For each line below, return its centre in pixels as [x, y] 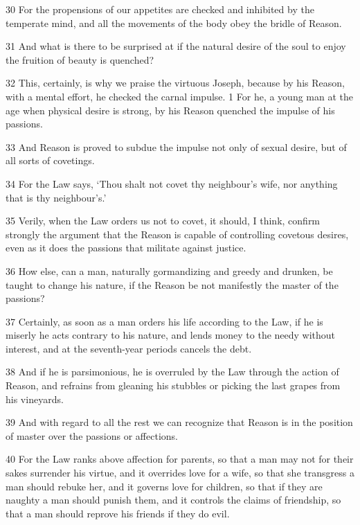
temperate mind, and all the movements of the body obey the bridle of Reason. [174, 23]
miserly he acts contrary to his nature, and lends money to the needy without [171, 335]
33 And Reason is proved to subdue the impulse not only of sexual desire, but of [176, 146]
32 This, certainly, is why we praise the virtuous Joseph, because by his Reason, [175, 83]
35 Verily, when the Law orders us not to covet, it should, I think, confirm [163, 221]
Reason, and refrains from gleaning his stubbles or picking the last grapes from [173, 385]
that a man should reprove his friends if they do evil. [118, 513]
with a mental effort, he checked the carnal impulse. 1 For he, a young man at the [180, 96]
